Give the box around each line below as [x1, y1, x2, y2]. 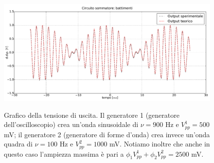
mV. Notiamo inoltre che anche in [109, 139, 210, 149]
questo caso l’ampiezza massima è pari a [4, 148, 124, 159]
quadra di [4, 139, 33, 149]
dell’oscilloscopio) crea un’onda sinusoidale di [4, 119, 139, 129]
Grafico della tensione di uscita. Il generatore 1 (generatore [4, 109, 179, 120]
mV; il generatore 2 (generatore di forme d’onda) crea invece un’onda [4, 129, 210, 139]
